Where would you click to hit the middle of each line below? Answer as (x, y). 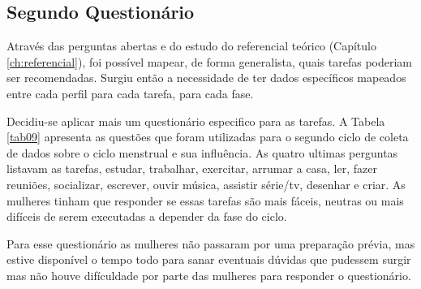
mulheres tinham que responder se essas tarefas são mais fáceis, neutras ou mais (205, 200)
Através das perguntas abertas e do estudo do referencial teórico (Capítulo (191, 46)
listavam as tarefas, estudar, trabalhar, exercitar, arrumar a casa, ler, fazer (192, 168)
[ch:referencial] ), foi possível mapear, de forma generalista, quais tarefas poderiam (210, 61)
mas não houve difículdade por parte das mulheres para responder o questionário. (209, 275)
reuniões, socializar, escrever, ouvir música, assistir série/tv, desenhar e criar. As (206, 184)
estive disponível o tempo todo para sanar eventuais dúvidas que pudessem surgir (209, 259)
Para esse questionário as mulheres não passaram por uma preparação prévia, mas (211, 243)
